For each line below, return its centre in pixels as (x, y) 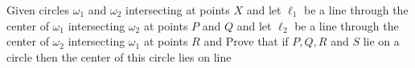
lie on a (381, 41)
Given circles (38, 10)
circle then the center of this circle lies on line (119, 56)
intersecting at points (178, 10)
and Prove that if (246, 41)
